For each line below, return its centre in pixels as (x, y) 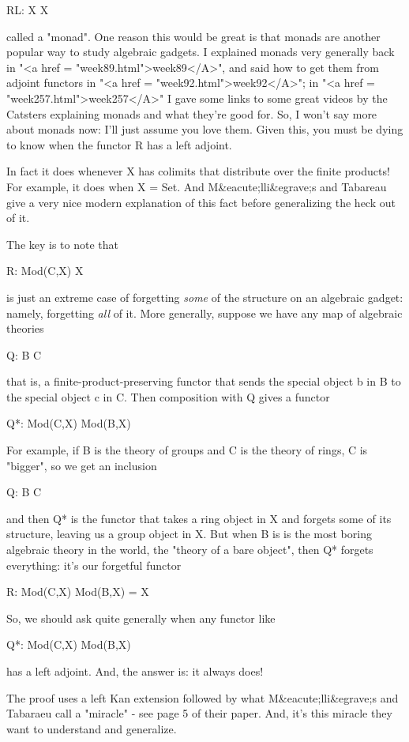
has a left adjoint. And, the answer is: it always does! (135, 671)
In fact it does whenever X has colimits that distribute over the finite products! (198, 171)
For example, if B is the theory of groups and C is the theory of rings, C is (187, 450)
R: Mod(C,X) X (45, 271)
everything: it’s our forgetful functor (94, 565)
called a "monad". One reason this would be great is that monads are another (193, 36)
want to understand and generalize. (92, 728)
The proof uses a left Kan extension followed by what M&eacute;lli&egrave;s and (203, 697)
